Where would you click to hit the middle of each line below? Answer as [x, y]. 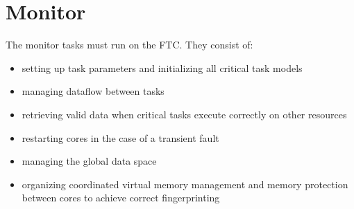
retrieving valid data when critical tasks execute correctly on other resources [184, 114]
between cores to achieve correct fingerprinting [121, 198]
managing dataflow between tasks [93, 91]
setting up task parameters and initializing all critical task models [162, 67]
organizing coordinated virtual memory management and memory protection [185, 184]
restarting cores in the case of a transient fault [120, 137]
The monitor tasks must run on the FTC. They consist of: [129, 45]
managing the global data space [89, 161]
